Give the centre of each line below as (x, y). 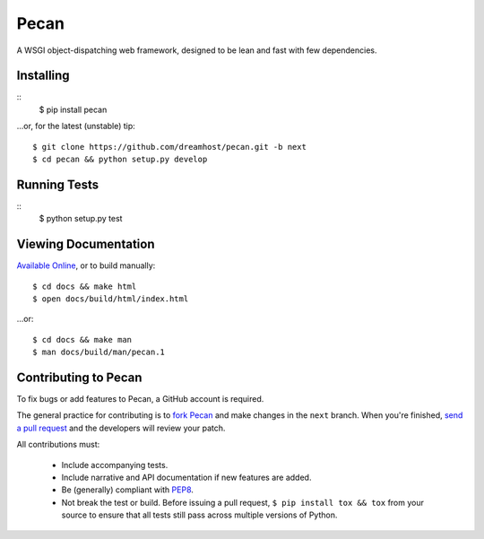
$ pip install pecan (73, 109)
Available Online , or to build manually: (86, 265)
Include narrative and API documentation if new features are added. (186, 478)
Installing (43, 76)
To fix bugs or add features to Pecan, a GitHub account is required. (140, 399)
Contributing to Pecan (79, 377)
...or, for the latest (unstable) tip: (76, 126)
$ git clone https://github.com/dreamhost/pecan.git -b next (169, 147)
